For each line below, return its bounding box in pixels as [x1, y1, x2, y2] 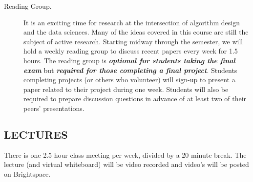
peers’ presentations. [23, 103, 84, 113]
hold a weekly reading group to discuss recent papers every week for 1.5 [23, 46, 238, 56]
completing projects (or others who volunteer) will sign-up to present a [23, 74, 235, 85]
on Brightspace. [4, 168, 51, 179]
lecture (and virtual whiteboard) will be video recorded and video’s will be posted [4, 159, 249, 169]
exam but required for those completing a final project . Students [23, 65, 237, 75]
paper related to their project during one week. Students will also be [23, 84, 229, 94]
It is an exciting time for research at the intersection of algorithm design [23, 17, 240, 27]
